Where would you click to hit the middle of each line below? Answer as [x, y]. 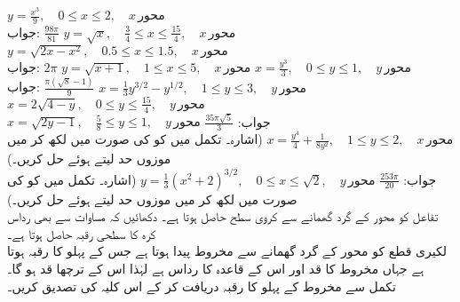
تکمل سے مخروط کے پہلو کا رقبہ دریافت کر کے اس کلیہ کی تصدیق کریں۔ [202, 286]
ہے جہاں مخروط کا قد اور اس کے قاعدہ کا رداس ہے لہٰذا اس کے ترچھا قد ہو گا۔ [216, 268]
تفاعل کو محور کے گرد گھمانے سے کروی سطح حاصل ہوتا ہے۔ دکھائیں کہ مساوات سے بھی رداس [223, 216]
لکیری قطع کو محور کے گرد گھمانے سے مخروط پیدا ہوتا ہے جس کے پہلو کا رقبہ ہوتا [227, 251]
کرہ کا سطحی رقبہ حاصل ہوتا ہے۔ [82, 233]
